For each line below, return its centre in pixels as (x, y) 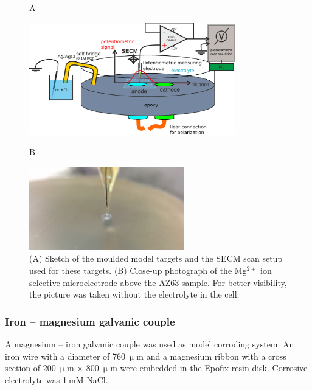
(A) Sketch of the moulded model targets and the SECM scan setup (156, 258)
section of (23, 368)
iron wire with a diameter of (57, 356)
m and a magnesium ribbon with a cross (211, 356)
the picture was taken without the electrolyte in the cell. (134, 294)
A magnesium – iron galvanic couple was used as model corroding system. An (150, 344)
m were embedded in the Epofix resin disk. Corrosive (209, 368)
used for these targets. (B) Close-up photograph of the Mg (138, 270)
